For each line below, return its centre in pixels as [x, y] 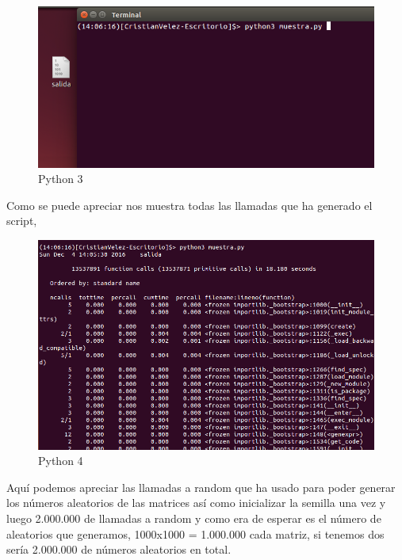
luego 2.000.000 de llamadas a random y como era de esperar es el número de [194, 518]
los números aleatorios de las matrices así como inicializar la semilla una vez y [196, 503]
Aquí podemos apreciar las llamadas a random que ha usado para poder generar [201, 487]
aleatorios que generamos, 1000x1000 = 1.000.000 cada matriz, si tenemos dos [195, 533]
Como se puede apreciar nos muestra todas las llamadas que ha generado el [190, 205]
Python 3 [61, 179]
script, [22, 221]
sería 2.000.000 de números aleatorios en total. [119, 549]
